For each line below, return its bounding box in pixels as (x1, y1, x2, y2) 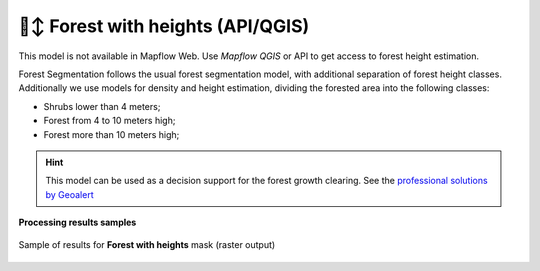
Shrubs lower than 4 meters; (43, 100, 161, 112)
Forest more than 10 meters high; (43, 128, 180, 140)
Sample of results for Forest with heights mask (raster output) (18, 239, 276, 251)
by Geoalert (45, 188, 94, 200)
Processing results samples (18, 216, 137, 229)
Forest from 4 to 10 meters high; (43, 115, 176, 127)
